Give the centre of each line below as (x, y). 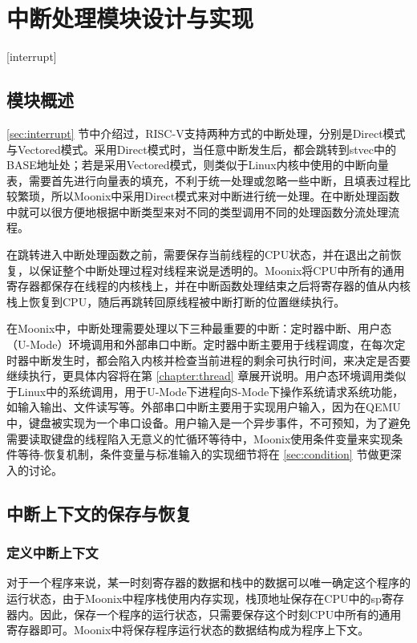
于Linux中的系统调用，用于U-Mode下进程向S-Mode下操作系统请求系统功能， (205, 391)
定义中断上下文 (53, 553)
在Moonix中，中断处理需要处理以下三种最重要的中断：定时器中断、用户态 (199, 328)
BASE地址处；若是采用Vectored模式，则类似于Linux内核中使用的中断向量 (198, 165)
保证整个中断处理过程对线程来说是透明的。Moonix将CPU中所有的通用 (222, 270)
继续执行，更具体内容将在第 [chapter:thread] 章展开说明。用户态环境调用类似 (206, 376)
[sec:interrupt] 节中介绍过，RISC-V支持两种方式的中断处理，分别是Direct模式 (206, 133)
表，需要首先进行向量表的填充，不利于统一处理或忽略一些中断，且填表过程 (203, 180)
